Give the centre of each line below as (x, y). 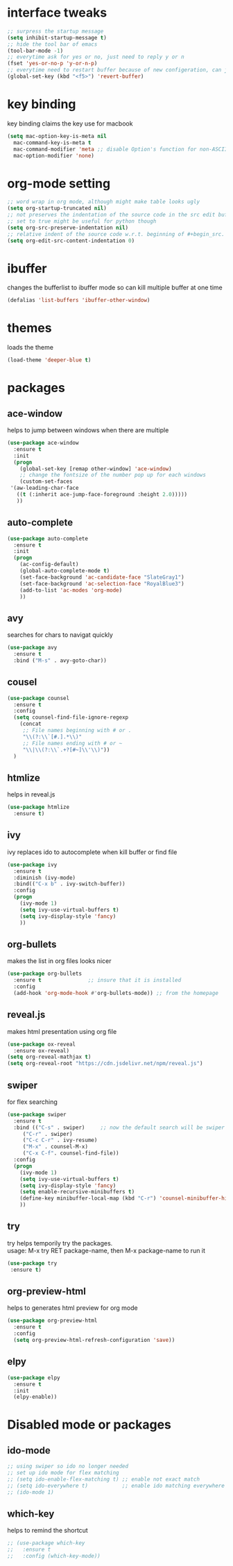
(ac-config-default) (49, 564)
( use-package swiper (37, 1114)
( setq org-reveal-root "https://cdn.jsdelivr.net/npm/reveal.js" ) (105, 1064)
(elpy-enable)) (35, 1397)
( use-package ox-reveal (42, 1044)
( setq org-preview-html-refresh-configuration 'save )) (94, 1341)
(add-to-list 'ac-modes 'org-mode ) (71, 590)
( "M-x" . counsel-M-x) (55, 1147)
